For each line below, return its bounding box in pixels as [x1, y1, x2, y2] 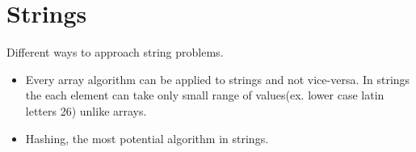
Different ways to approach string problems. [6, 44, 224, 61]
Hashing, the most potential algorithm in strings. [25, 129, 269, 146]
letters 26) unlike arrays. [25, 102, 147, 119]
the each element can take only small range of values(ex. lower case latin [25, 87, 384, 103]
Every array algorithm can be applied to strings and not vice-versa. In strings [25, 70, 410, 87]
